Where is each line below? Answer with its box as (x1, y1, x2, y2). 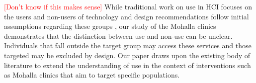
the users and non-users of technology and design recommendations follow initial (4, 11, 249, 21)
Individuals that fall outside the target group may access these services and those (4, 40, 252, 51)
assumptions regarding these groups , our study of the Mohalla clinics (4, 21, 216, 31)
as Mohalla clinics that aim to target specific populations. (4, 70, 180, 80)
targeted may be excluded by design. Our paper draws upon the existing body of (4, 50, 251, 60)
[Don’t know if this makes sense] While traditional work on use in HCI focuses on (4, 1, 252, 11)
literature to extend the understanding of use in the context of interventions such (4, 60, 251, 70)
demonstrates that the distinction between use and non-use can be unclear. (4, 30, 233, 41)
